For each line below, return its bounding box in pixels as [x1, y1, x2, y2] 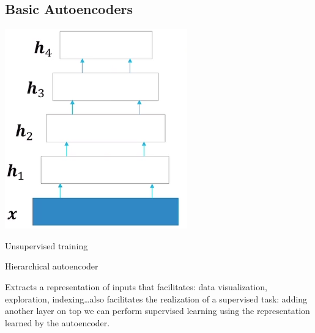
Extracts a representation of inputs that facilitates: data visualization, [5, 280, 267, 293]
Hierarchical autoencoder [5, 260, 98, 273]
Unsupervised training [5, 239, 88, 252]
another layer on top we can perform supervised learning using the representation [5, 304, 310, 317]
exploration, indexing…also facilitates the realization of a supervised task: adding [5, 292, 308, 305]
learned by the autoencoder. [5, 316, 110, 329]
